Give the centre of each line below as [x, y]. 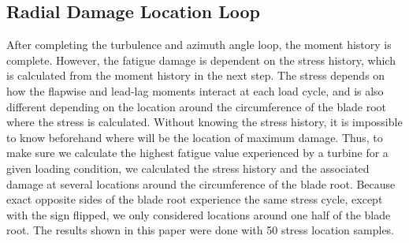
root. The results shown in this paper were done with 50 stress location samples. [201, 230]
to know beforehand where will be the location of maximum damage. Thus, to [195, 137]
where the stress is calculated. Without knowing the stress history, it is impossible [204, 122]
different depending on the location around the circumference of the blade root [197, 106]
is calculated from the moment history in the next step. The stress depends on [196, 75]
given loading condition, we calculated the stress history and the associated [188, 168]
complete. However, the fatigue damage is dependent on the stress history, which [201, 60]
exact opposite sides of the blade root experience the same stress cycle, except [195, 199]
